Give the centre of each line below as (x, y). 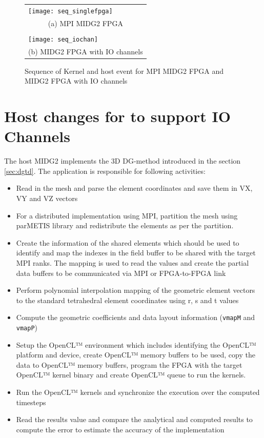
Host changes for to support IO (117, 116)
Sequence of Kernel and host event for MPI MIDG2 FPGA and (124, 71)
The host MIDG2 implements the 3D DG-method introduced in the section (123, 161)
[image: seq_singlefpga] (70, 11)
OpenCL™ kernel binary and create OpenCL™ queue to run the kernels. (131, 375)
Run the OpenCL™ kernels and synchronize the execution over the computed (138, 392)
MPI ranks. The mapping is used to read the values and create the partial (133, 263)
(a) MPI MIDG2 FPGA (85, 23)
